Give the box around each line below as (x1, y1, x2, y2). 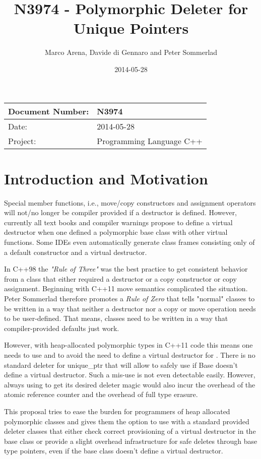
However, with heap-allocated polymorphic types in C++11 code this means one (4, 340, 253, 350)
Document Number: (8, 105, 89, 117)
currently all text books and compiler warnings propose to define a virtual (4, 217, 233, 227)
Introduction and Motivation (4, 168, 208, 188)
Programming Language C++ (97, 135, 203, 147)
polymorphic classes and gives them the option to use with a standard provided (4, 416, 249, 426)
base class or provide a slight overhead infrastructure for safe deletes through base (4, 435, 257, 446)
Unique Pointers (73, 18, 189, 38)
